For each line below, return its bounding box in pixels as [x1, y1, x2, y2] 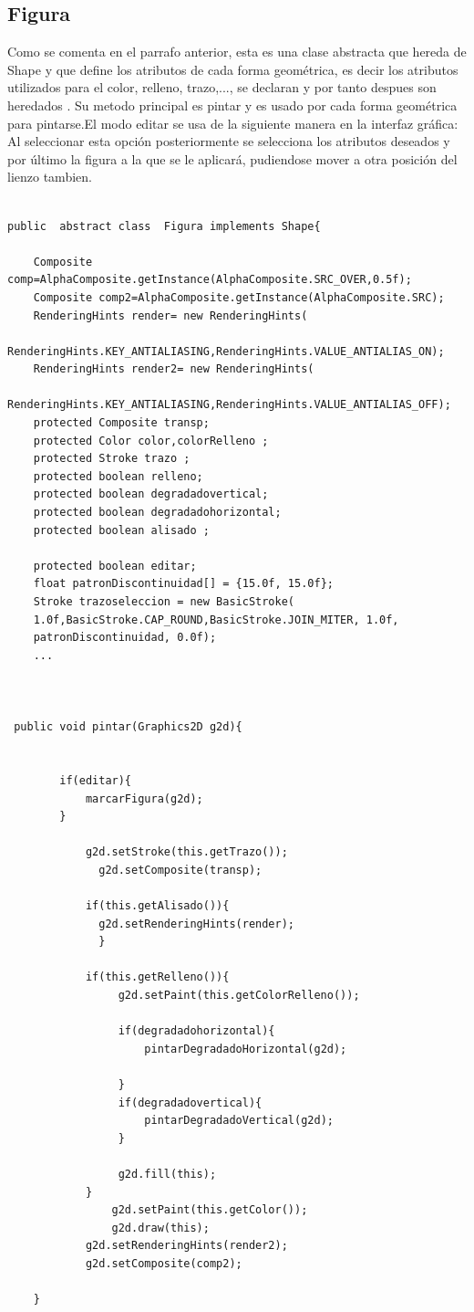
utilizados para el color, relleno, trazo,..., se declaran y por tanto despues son [7, 78, 437, 97]
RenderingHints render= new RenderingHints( [33, 309, 308, 322]
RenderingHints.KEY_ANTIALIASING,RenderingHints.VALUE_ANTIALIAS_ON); [7, 344, 445, 358]
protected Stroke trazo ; [33, 452, 191, 466]
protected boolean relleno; [33, 469, 203, 483]
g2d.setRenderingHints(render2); [85, 1239, 288, 1253]
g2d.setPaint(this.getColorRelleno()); [118, 989, 360, 1002]
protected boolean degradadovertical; [33, 488, 269, 501]
